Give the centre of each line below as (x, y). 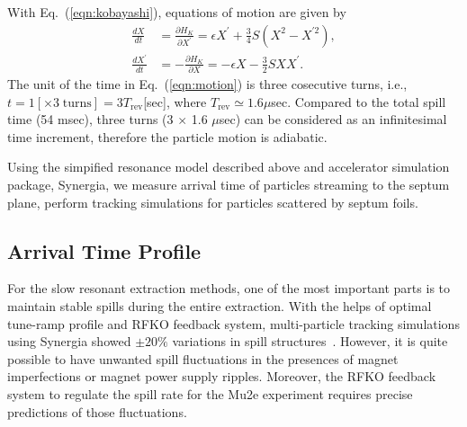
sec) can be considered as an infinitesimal (333, 119)
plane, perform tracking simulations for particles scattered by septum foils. (213, 202)
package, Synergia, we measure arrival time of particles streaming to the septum (229, 185)
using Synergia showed (69, 341)
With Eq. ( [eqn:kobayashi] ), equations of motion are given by (177, 12)
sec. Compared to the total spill (359, 101)
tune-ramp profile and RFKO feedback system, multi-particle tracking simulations (233, 323)
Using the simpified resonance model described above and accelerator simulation (229, 167)
